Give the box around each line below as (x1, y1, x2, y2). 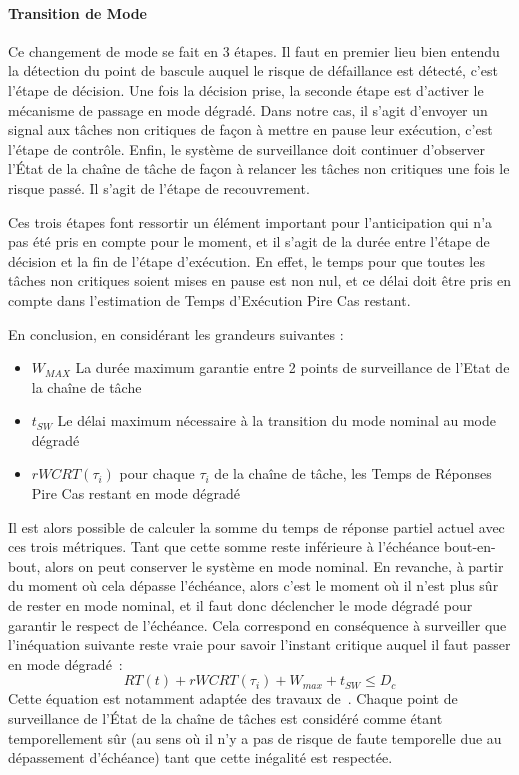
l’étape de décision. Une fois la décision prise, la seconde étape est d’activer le (8, 79, 484, 100)
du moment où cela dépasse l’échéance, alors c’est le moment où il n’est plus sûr (8, 575, 499, 596)
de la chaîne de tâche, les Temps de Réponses (214, 463, 492, 484)
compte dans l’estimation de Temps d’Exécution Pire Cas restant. (8, 289, 411, 310)
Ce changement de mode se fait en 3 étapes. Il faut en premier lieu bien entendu (8, 40, 500, 61)
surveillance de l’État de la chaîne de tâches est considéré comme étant (8, 708, 443, 729)
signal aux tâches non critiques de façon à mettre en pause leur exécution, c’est (8, 119, 493, 140)
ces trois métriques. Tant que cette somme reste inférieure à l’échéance (8, 536, 440, 557)
